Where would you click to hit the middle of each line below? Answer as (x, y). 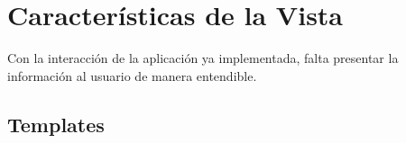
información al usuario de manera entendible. (132, 75)
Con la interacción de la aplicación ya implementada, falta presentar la (203, 58)
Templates (56, 124)
